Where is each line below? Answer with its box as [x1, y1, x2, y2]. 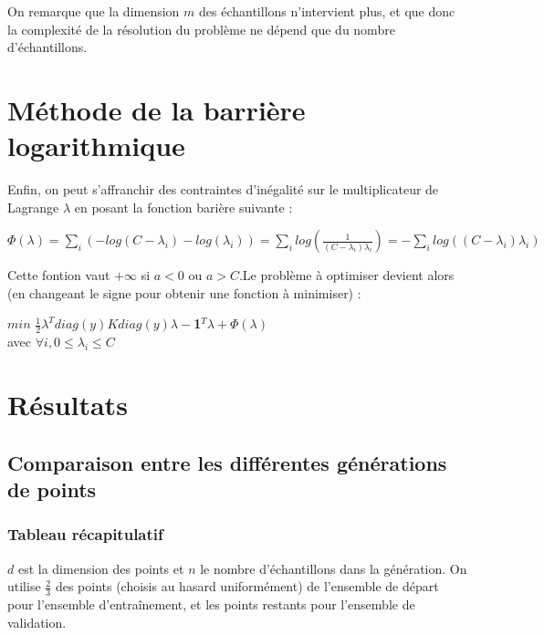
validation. [7, 612, 67, 631]
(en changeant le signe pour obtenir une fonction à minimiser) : [7, 283, 361, 302]
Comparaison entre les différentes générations [7, 448, 447, 476]
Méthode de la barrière [7, 90, 306, 128]
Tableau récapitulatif [7, 523, 163, 546]
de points [7, 475, 97, 504]
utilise [7, 577, 41, 596]
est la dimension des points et [17, 558, 184, 578]
